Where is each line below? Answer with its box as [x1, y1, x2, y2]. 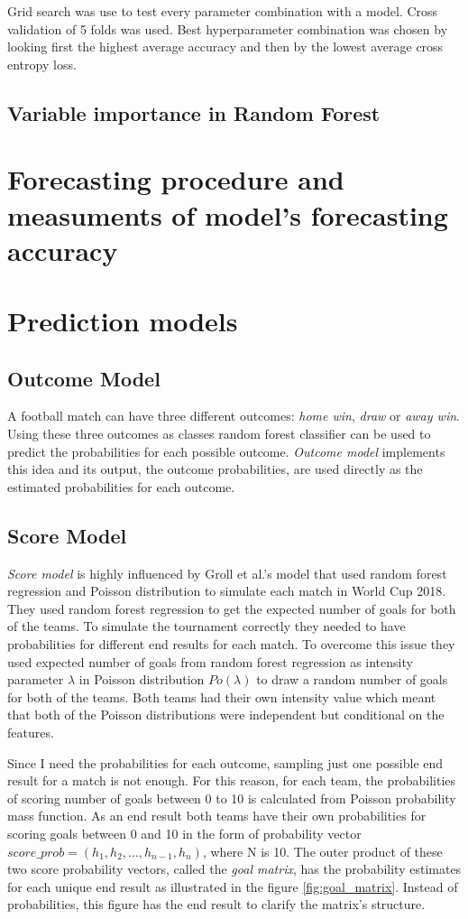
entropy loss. [7, 54, 77, 73]
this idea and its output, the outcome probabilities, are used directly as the [7, 459, 423, 478]
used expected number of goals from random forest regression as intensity [7, 652, 413, 671]
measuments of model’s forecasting [7, 196, 448, 233]
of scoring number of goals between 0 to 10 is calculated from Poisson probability [7, 788, 456, 807]
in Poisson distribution [78, 670, 205, 689]
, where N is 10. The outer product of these [202, 841, 443, 860]
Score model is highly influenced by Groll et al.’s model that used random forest [7, 563, 447, 582]
